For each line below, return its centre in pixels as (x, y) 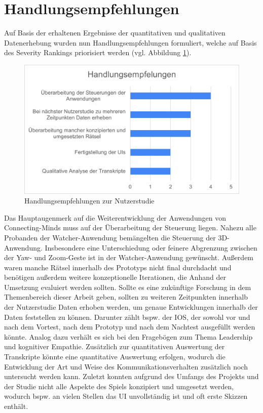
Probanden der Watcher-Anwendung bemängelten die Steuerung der (110, 237)
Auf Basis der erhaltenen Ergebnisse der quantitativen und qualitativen (115, 33)
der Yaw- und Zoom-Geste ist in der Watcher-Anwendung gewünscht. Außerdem (129, 257)
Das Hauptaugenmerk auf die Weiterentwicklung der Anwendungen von (115, 217)
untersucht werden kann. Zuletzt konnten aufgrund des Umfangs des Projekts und (131, 376)
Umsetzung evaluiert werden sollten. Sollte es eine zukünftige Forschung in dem (128, 287)
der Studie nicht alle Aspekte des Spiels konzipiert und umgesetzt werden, (119, 386)
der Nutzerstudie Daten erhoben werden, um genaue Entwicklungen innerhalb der (131, 307)
